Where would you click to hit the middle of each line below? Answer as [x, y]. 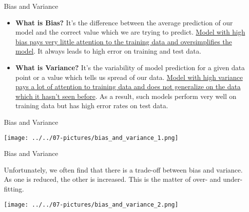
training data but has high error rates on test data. [92, 106]
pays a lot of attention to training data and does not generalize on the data [128, 87]
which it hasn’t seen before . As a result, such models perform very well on [126, 96]
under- [233, 179]
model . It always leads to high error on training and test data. [108, 51]
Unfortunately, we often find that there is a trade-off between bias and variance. [123, 169]
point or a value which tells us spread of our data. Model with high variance [129, 77]
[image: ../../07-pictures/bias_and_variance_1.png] [91, 138]
